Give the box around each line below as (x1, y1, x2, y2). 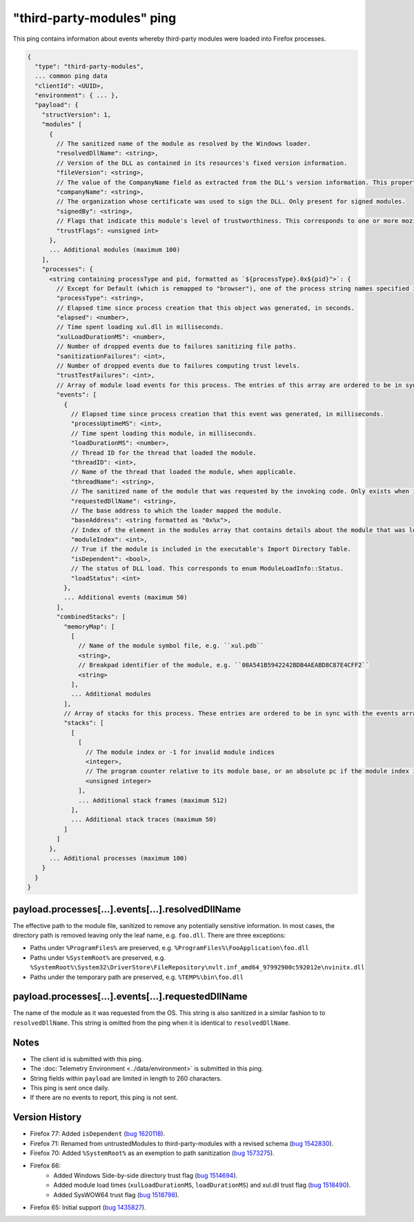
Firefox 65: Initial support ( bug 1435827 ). (30, 1203, 146, 1211)
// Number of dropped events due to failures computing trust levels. (56, 362, 300, 370)
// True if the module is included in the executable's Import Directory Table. (70, 545, 351, 553)
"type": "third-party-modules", (34, 62, 144, 70)
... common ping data (34, 72, 108, 80)
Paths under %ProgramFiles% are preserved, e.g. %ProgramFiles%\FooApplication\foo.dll (30, 944, 310, 952)
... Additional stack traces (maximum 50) (70, 816, 217, 824)
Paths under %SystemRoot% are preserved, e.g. (30, 953, 166, 962)
